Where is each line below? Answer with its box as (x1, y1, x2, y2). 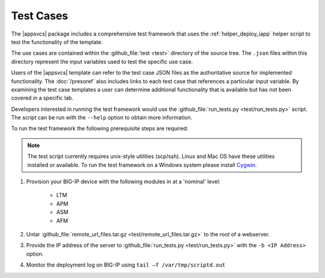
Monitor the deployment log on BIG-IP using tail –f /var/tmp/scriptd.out (26, 261, 226, 268)
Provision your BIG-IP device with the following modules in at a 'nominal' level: (26, 178, 221, 185)
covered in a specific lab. (11, 94, 73, 102)
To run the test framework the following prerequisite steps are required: (11, 125, 189, 132)
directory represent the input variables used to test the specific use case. (11, 58, 193, 65)
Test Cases (11, 9, 69, 22)
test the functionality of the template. (11, 38, 103, 45)
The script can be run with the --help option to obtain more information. (11, 114, 193, 121)
